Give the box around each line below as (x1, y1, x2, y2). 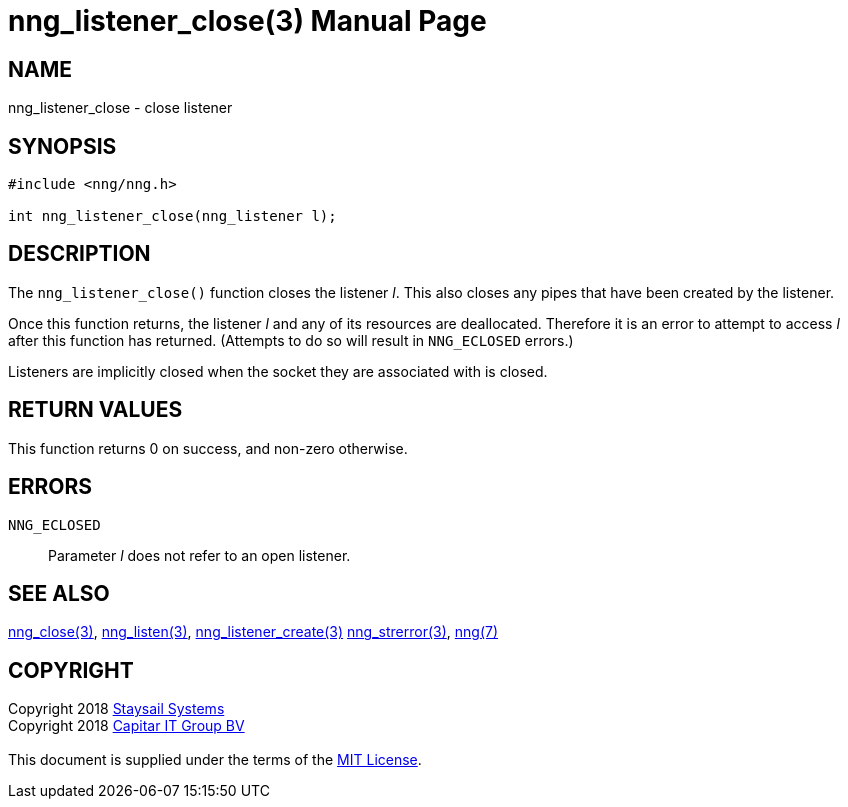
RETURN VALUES (8, 397, 183, 423)
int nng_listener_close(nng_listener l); (8, 208, 337, 225)
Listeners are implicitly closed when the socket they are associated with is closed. (8, 362, 548, 380)
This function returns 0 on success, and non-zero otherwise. (8, 439, 408, 457)
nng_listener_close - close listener (8, 99, 233, 117)
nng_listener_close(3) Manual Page (8, 4, 487, 38)
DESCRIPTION (8, 241, 151, 267)
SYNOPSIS (8, 133, 117, 159)
